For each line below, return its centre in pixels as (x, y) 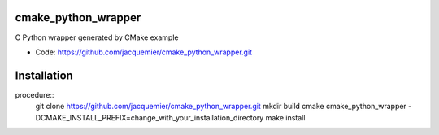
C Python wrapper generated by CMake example (97, 37)
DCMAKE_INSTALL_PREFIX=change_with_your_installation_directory (150, 117)
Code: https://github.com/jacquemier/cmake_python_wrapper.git (143, 52)
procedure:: (35, 94)
